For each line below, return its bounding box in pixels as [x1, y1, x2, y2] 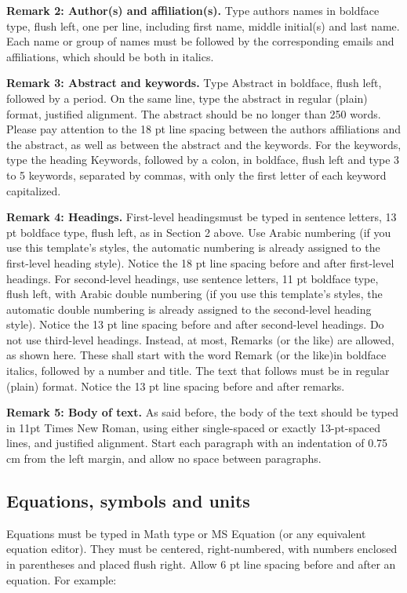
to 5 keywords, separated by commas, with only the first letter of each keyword [6, 166, 387, 183]
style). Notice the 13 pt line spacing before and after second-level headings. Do [6, 316, 384, 333]
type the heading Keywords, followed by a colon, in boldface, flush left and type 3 [6, 151, 400, 168]
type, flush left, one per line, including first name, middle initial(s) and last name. [6, 17, 400, 34]
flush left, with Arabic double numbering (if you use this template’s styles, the [6, 286, 383, 302]
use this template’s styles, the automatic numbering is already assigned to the [6, 239, 380, 256]
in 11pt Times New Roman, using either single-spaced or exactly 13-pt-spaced [6, 419, 380, 435]
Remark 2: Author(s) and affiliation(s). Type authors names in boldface [6, 2, 380, 18]
